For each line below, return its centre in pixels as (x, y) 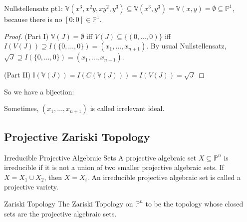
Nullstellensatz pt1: (33, 8)
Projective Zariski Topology (77, 136)
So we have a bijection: (39, 91)
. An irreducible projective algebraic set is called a (164, 177)
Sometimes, (21, 108)
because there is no (33, 19)
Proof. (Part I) (26, 36)
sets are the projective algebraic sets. (60, 213)
